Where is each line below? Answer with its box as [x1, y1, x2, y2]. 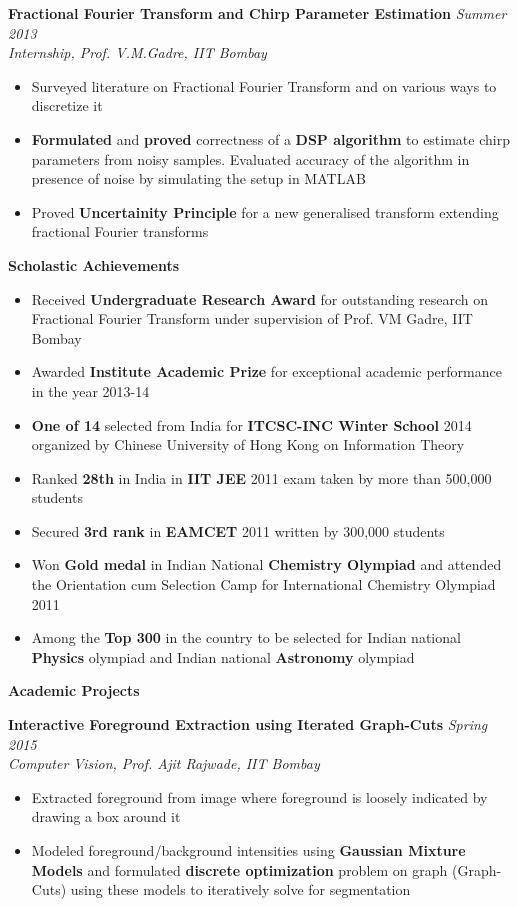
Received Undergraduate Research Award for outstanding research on [31, 288, 489, 309]
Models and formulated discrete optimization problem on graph [31, 859, 448, 880]
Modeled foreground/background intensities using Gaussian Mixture [31, 840, 466, 860]
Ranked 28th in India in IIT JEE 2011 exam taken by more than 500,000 [31, 467, 492, 488]
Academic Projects [8, 680, 140, 701]
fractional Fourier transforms [31, 221, 209, 242]
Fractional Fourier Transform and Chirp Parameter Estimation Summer [8, 3, 507, 23]
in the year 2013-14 [31, 380, 150, 401]
